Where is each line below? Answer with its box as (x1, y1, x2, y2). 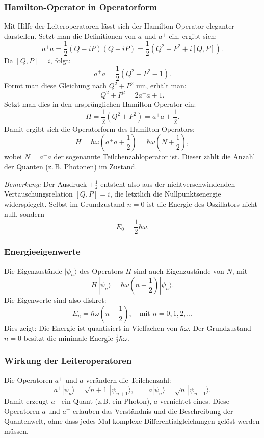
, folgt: (50, 55, 71, 66)
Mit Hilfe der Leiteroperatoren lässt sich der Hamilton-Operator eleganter (4, 20, 234, 31)
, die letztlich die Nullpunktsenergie (110, 188, 221, 199)
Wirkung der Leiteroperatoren (4, 354, 132, 367)
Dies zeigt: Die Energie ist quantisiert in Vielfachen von (4, 322, 178, 333)
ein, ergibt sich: (169, 30, 217, 41)
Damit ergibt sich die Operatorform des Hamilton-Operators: (4, 123, 195, 134)
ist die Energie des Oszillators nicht (147, 199, 258, 209)
